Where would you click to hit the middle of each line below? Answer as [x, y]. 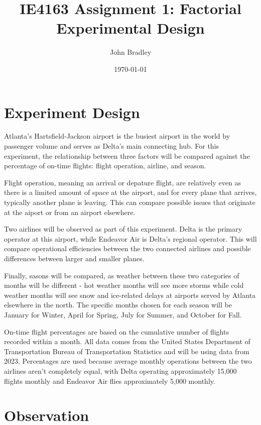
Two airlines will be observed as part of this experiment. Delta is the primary [123, 229]
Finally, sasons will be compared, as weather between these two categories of [122, 275]
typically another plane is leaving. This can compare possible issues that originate [130, 202]
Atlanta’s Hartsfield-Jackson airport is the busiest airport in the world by [117, 136]
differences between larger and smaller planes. [74, 258]
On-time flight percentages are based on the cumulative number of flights [116, 331]
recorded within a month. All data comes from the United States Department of [127, 341]
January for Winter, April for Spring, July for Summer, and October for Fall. [123, 314]
